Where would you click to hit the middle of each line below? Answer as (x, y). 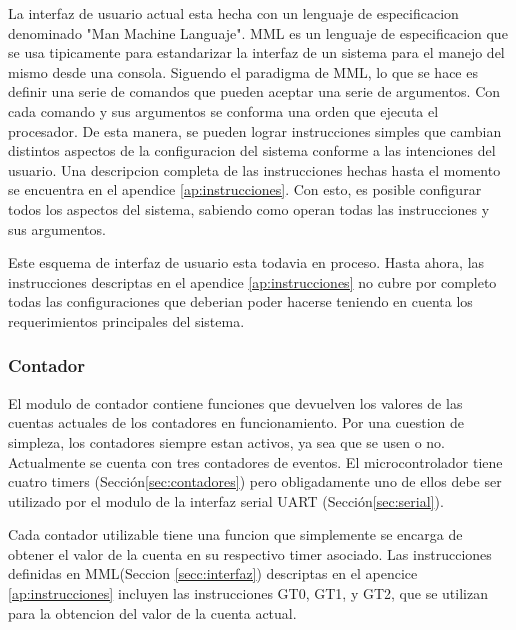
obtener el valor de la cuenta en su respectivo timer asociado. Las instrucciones (250, 553)
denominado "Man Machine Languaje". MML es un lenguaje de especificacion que (258, 32)
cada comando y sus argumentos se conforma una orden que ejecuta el (223, 110)
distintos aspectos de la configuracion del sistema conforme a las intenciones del (252, 150)
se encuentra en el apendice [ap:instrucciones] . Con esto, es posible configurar (245, 189)
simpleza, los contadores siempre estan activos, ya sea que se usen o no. (227, 441)
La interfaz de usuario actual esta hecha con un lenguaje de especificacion (233, 13)
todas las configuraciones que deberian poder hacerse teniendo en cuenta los (240, 301)
